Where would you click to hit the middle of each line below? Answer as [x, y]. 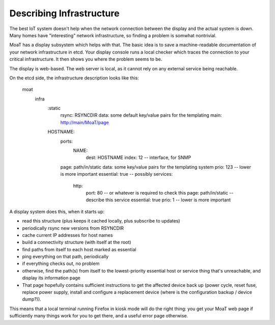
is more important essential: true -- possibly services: [117, 174]
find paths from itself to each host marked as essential [79, 249]
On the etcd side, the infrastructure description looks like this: [74, 78]
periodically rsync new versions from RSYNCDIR [73, 228]
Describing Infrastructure [64, 13]
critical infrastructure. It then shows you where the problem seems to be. [86, 59]
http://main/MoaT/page [85, 122]
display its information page [51, 278]
